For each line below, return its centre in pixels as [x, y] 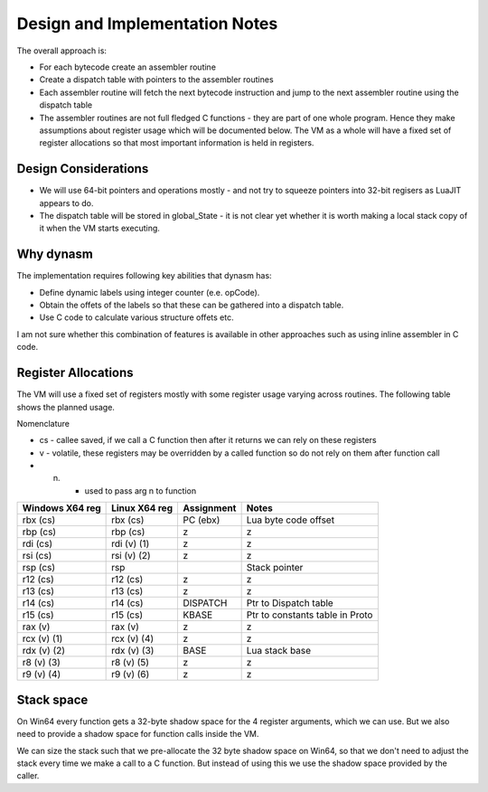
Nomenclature [43, 423]
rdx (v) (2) [44, 651]
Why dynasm [55, 255]
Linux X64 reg [142, 508]
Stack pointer [275, 568]
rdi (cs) [38, 544]
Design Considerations [83, 169]
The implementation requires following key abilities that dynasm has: [144, 276]
